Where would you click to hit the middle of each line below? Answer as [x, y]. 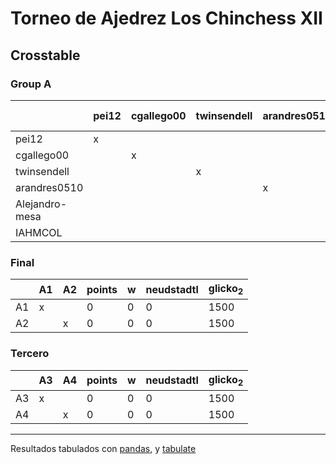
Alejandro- [41, 204]
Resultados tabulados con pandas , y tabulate [103, 448]
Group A [31, 84]
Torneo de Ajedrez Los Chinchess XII [166, 18]
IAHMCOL [39, 232]
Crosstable [45, 55]
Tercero [30, 354]
